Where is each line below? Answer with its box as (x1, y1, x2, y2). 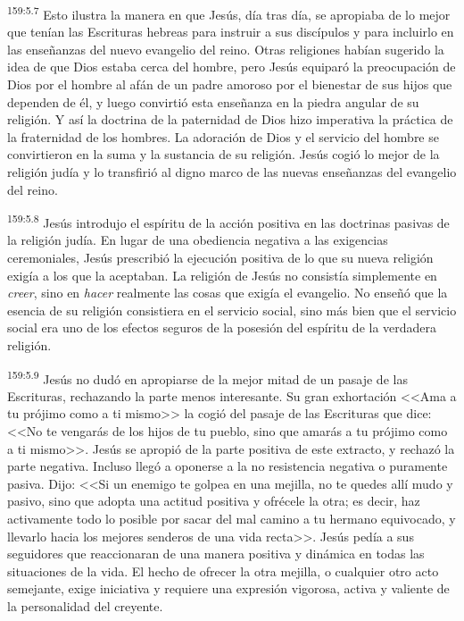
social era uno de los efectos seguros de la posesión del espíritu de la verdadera (7, 318, 437, 337)
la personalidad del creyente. (7, 596, 163, 615)
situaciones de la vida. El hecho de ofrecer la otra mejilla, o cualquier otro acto (7, 561, 439, 580)
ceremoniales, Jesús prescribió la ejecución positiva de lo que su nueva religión (7, 248, 434, 267)
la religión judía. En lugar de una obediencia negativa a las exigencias (7, 231, 388, 249)
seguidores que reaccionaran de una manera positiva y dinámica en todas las (7, 544, 425, 563)
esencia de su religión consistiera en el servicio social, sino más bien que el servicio (7, 300, 457, 319)
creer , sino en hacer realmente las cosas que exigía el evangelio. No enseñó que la (7, 283, 448, 302)
